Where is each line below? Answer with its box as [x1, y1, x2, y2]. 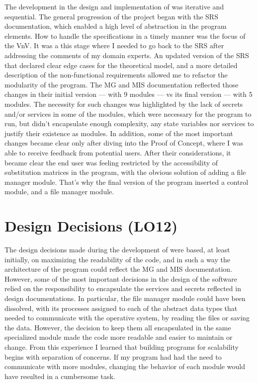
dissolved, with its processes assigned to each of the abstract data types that [4, 303, 238, 313]
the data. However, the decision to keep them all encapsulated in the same [4, 322, 231, 332]
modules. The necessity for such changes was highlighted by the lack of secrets [4, 98, 243, 109]
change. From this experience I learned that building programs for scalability [4, 341, 239, 352]
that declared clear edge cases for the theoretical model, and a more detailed [4, 60, 238, 70]
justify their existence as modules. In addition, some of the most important [4, 128, 233, 138]
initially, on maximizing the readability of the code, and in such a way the [4, 254, 230, 264]
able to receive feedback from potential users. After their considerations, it [4, 147, 231, 157]
